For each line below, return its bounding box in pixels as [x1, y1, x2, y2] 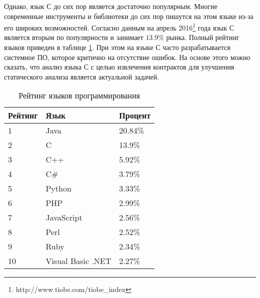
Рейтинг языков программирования [18, 89, 140, 101]
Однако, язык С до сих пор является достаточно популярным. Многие [4, 1, 217, 11]
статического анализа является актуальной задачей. [4, 71, 159, 81]
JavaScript [45, 211, 82, 223]
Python [45, 182, 71, 194]
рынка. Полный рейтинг [166, 32, 239, 42]
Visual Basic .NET [45, 255, 111, 267]
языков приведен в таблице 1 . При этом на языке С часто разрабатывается [4, 42, 230, 52]
